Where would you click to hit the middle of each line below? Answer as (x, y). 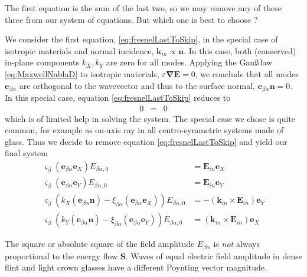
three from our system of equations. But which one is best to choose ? (131, 19)
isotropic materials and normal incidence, (79, 50)
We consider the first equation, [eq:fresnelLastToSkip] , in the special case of (141, 39)
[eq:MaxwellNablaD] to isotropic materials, (82, 73)
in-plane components (42, 62)
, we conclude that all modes (247, 73)
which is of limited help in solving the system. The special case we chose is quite (150, 118)
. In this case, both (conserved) (240, 50)
